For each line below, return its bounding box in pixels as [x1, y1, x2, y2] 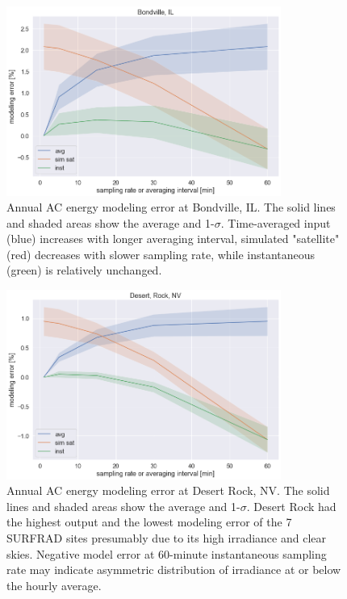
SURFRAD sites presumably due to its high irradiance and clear [6, 529, 326, 546]
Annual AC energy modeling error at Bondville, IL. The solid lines [6, 199, 336, 216]
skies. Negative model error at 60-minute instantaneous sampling [6, 545, 327, 562]
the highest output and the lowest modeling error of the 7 [6, 513, 292, 530]
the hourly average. [6, 576, 102, 593]
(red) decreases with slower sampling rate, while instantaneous [6, 245, 316, 262]
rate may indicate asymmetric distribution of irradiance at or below [6, 561, 341, 578]
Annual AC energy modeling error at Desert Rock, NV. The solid [6, 482, 330, 499]
